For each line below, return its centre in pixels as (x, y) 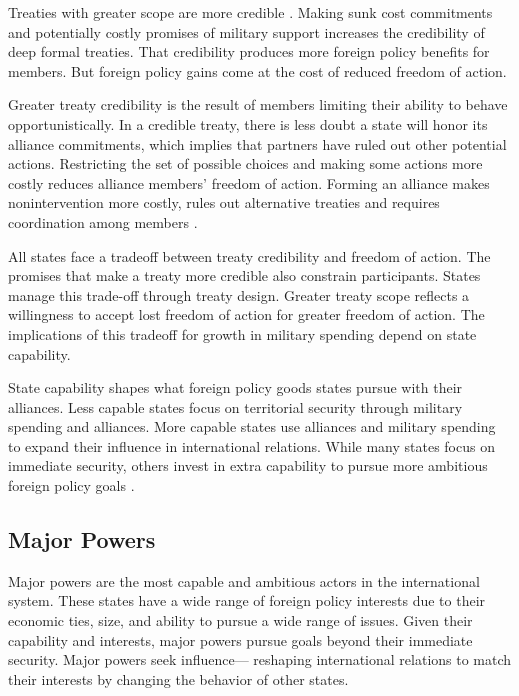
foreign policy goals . (71, 485)
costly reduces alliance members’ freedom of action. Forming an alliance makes (249, 182)
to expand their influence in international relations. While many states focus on (251, 445)
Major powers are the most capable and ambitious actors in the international (244, 580)
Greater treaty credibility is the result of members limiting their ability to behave (258, 104)
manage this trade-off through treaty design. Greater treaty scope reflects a (239, 294)
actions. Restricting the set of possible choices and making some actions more (245, 163)
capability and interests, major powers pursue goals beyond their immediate (240, 639)
